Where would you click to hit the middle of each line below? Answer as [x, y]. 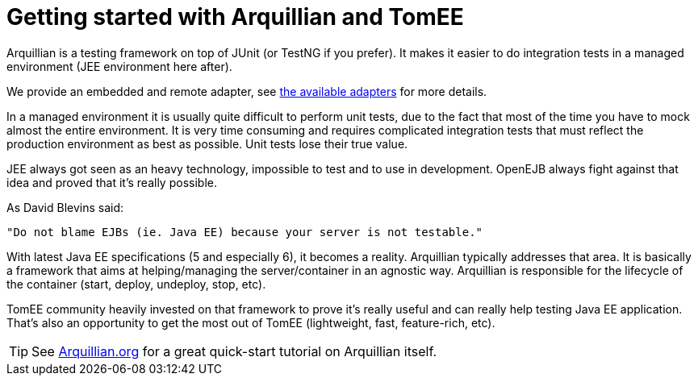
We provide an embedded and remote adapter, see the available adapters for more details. [247, 91]
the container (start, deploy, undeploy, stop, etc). [136, 284]
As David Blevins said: [65, 207]
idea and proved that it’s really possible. [112, 182]
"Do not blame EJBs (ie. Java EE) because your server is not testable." [245, 232]
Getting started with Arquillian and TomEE [235, 17]
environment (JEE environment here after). [119, 66]
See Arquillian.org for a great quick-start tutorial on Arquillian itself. [234, 351]
